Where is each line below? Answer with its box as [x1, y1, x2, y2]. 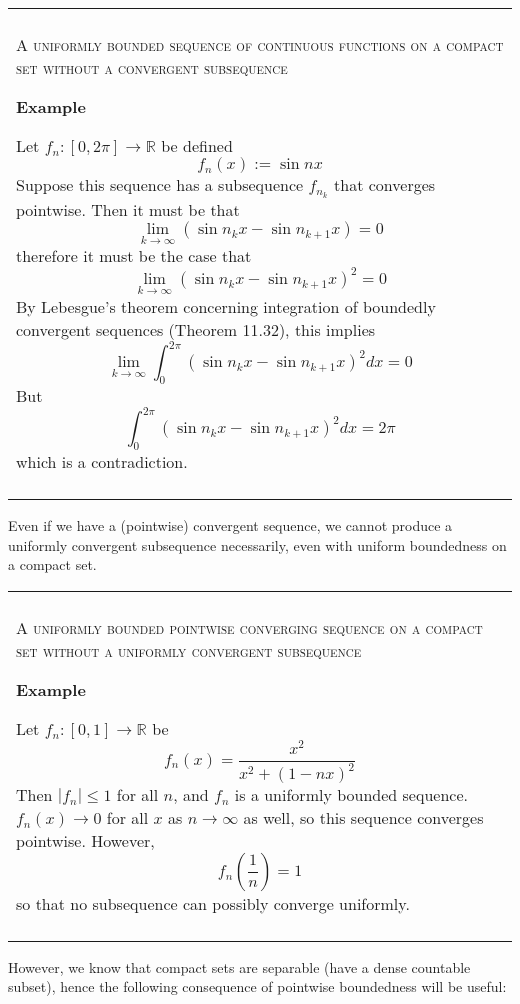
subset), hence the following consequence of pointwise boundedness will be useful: [8, 976, 507, 997]
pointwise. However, [16, 828, 155, 852]
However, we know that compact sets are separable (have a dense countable [8, 956, 471, 977]
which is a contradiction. [16, 450, 188, 474]
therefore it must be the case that [16, 244, 252, 268]
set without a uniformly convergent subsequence [16, 638, 362, 662]
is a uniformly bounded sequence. [234, 782, 468, 806]
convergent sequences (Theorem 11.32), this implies [16, 317, 376, 341]
